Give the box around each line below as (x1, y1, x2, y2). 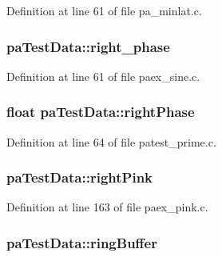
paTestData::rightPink (6, 167, 153, 187)
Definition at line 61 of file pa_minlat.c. (6, 2, 202, 18)
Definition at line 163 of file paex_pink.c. (6, 199, 208, 215)
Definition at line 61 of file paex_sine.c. (6, 67, 200, 84)
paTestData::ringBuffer (6, 232, 157, 252)
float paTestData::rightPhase (6, 102, 195, 122)
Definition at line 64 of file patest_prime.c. (6, 133, 216, 150)
